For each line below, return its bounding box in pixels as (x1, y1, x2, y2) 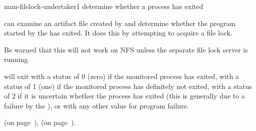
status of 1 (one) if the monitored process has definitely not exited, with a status (4, 80, 252, 91)
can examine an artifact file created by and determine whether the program (4, 17, 236, 28)
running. (4, 54, 30, 64)
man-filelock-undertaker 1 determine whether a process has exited (4, 1, 203, 11)
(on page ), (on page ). (4, 117, 76, 127)
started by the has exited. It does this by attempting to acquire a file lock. (4, 27, 232, 38)
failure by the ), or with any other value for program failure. (4, 100, 189, 110)
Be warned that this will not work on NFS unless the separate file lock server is (4, 44, 248, 54)
